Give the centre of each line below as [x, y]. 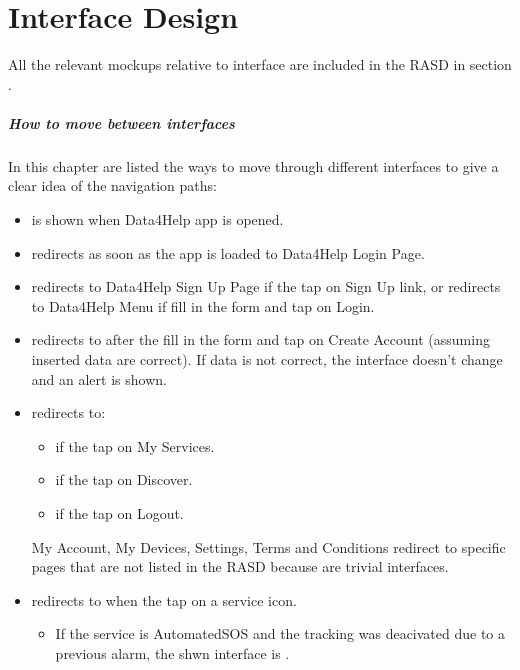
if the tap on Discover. [124, 479]
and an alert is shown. [99, 378]
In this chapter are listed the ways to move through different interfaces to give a [253, 165]
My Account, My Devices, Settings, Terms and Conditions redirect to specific [268, 546]
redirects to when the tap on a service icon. [164, 599]
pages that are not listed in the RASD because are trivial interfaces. [240, 566]
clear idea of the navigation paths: [112, 185]
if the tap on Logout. [119, 513]
